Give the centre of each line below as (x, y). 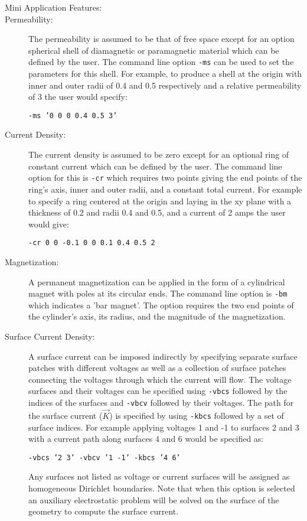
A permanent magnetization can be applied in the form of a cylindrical (157, 281)
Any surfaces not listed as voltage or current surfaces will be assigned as (159, 476)
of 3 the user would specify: (78, 97)
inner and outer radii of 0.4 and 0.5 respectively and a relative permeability (165, 85)
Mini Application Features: (53, 7)
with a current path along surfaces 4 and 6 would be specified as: (146, 439)
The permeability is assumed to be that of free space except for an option (161, 39)
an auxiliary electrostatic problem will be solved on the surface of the (154, 499)
